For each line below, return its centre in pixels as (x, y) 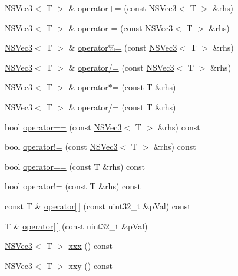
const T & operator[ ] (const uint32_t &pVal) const (98, 206)
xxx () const (90, 246)
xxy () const (90, 265)
